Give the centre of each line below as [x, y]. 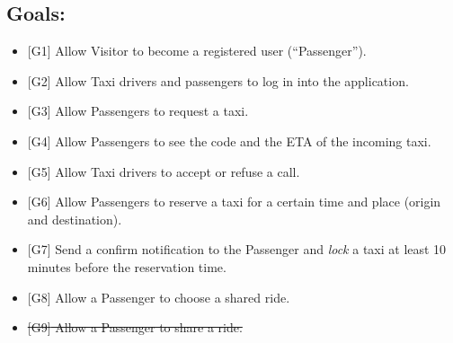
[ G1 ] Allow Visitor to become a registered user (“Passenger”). [197, 51]
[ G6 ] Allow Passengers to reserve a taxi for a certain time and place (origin [234, 202]
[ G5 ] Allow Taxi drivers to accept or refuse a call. [164, 171]
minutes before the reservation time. [127, 266]
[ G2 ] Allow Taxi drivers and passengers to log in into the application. [218, 80]
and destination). [75, 219]
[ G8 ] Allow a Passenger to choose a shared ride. [159, 297]
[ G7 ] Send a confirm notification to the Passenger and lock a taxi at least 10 [237, 249]
